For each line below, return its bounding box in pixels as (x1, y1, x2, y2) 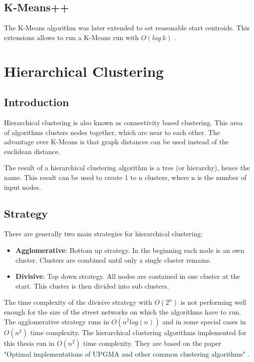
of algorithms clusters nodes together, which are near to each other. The (4, 127, 220, 137)
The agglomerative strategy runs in (4, 316, 109, 326)
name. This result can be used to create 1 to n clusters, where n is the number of (4, 172, 247, 182)
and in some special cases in (162, 316, 246, 326)
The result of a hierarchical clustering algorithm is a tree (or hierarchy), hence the (4, 162, 250, 173)
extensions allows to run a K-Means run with (4, 32, 139, 42)
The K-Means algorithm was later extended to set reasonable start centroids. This (4, 23, 250, 33)
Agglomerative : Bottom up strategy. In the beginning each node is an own (15, 245, 244, 255)
